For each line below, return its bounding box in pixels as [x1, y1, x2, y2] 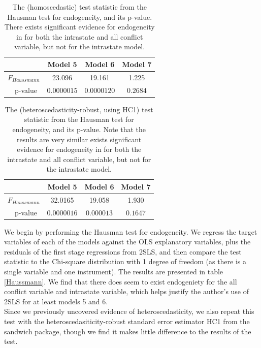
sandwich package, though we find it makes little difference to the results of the [4, 326, 251, 336]
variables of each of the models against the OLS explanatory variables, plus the [4, 236, 251, 247]
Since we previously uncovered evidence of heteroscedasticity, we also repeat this [4, 306, 254, 317]
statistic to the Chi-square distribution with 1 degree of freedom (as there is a [4, 256, 247, 267]
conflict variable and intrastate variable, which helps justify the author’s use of [4, 286, 249, 297]
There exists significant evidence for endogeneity [4, 21, 155, 32]
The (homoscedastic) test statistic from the [12, 2, 147, 12]
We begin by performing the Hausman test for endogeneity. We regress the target [4, 226, 257, 237]
